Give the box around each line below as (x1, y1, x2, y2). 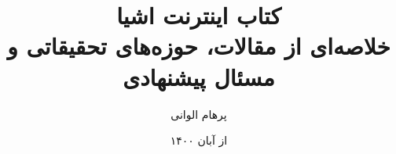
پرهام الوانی (170, 106, 227, 122)
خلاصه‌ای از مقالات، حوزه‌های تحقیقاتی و (7, 30, 390, 62)
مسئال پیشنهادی (123, 60, 275, 92)
